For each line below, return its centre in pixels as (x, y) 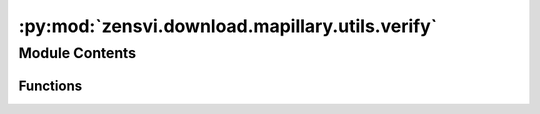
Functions (50, 85)
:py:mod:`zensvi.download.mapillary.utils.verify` (228, 26)
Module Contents (77, 53)
